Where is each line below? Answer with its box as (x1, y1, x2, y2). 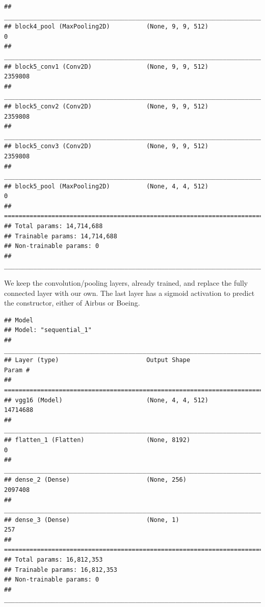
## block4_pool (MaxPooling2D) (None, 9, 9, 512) (4, 23, 208, 31)
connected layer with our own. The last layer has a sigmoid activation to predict (4, 287, 255, 298)
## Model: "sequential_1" (4, 326, 92, 334)
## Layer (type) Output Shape (4, 356, 191, 364)
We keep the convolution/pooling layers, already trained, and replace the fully (4, 278, 248, 288)
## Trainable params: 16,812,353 (4, 566, 117, 573)
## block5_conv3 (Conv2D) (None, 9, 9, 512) (4, 143, 208, 150)
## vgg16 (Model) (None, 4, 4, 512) (4, 396, 208, 404)
